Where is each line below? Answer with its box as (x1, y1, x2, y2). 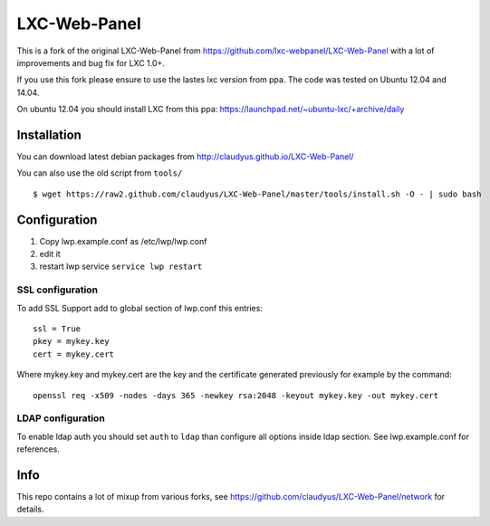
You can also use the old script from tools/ (16, 167, 183, 178)
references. (16, 444, 61, 454)
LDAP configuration (16, 412, 106, 425)
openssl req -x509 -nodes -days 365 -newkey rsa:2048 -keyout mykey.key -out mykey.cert (33, 390, 439, 400)
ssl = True (33, 324, 82, 334)
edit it (39, 249, 61, 260)
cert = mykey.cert (33, 349, 115, 359)
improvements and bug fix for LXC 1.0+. (16, 57, 165, 68)
